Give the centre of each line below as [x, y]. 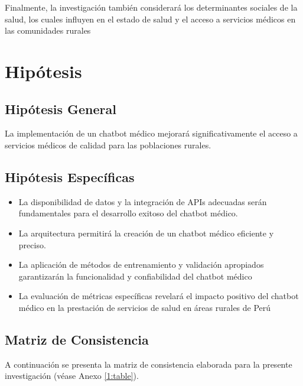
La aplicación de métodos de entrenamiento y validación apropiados [141, 265]
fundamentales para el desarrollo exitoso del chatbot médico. [128, 213]
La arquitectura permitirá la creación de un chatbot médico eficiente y [146, 233]
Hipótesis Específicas [70, 176]
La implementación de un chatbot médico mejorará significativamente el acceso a [151, 133]
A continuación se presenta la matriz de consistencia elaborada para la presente [149, 364]
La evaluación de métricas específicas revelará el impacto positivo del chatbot [159, 296]
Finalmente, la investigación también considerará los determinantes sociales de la [151, 7]
